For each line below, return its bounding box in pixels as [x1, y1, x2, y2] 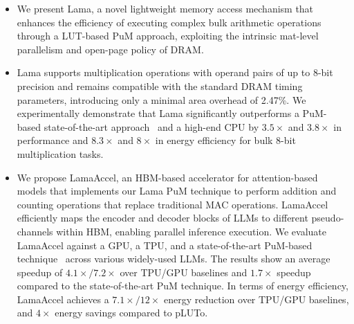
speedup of [17, 264, 63, 279]
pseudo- [311, 210, 344, 225]
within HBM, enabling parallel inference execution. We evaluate [56, 224, 326, 238]
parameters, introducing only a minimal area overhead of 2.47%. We [17, 92, 306, 107]
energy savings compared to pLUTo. [55, 305, 208, 320]
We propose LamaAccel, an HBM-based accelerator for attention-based [17, 170, 318, 184]
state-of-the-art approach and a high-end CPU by [44, 119, 259, 134]
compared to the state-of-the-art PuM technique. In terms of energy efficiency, [17, 278, 348, 293]
